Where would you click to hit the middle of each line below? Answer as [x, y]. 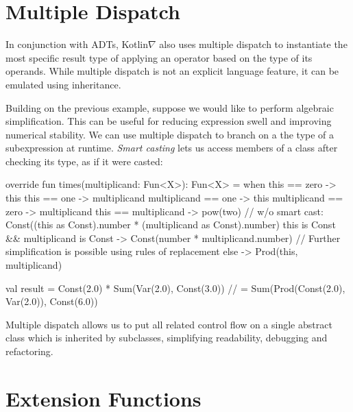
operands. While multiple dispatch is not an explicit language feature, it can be [172, 71]
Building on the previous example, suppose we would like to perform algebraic [170, 107]
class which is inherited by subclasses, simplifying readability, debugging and [167, 338]
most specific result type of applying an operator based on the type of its [159, 57]
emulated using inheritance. [63, 84]
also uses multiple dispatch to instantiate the [253, 44]
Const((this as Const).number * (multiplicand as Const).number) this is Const [171, 225]
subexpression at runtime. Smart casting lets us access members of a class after [172, 148]
